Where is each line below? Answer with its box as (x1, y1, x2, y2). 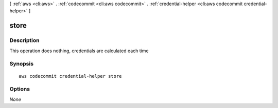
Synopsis (9, 60, 33, 68)
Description (9, 37, 40, 44)
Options (9, 85, 30, 93)
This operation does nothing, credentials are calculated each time (9, 48, 149, 54)
